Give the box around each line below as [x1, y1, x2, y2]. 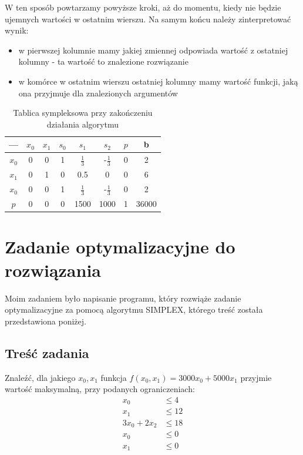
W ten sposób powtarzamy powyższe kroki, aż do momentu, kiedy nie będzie [5, 1, 281, 13]
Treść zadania [5, 343, 89, 362]
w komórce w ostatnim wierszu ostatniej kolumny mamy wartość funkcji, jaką [18, 75, 298, 87]
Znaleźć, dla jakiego [5, 371, 76, 383]
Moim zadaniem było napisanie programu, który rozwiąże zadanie [5, 292, 241, 304]
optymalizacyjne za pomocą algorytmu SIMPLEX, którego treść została [5, 303, 263, 316]
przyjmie [240, 371, 272, 383]
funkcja [100, 371, 127, 383]
